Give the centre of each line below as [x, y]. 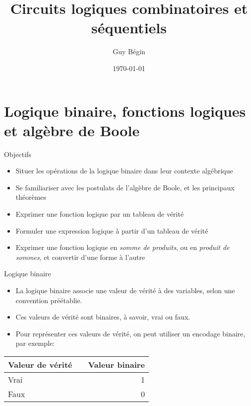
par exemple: [35, 343]
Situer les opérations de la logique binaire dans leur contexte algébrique [124, 171]
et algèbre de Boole [72, 130]
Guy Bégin [129, 51]
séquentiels [129, 28]
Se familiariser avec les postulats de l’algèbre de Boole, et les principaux [125, 187]
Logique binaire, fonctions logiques [125, 111]
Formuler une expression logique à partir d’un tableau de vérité [112, 230]
